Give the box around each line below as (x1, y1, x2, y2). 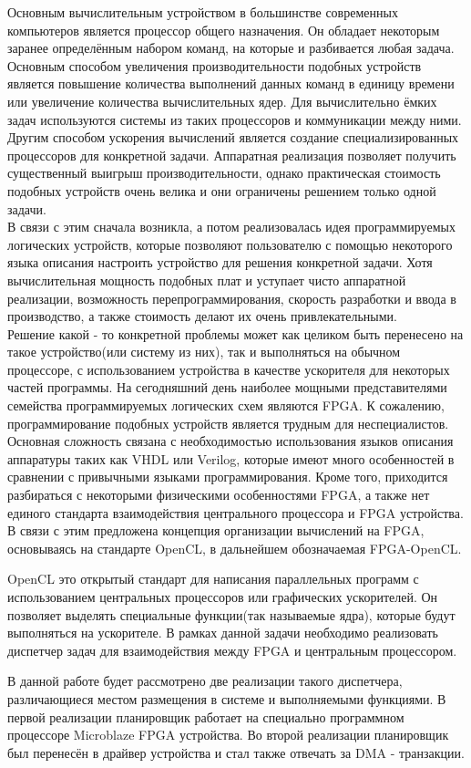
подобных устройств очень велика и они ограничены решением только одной (7, 181, 436, 200)
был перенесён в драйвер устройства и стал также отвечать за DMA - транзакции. (7, 742, 465, 762)
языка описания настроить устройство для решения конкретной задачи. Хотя (7, 253, 433, 272)
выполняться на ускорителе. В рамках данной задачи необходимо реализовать (7, 623, 438, 642)
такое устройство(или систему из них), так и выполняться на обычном (7, 342, 401, 361)
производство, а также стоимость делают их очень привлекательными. (7, 306, 397, 326)
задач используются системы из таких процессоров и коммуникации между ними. (7, 109, 462, 129)
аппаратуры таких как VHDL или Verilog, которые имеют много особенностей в (7, 449, 455, 468)
